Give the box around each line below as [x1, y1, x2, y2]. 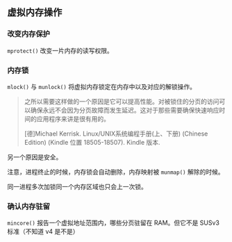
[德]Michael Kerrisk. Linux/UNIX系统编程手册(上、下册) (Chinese [24, 129, 208, 138]
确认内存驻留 [7, 201, 51, 211]
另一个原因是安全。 [7, 152, 63, 161]
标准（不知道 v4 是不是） [7, 227, 79, 236]
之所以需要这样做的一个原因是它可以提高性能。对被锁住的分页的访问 [24, 97, 219, 106]
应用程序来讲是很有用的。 [36, 114, 110, 123]
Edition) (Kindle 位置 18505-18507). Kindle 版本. [24, 138, 161, 146]
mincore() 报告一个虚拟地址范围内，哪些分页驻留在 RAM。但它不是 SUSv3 [7, 218, 220, 227]
